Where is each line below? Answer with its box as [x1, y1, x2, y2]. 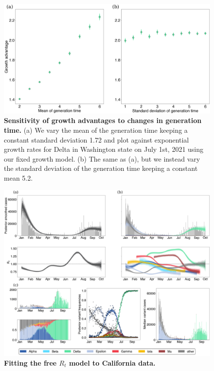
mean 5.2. [4, 172, 33, 183]
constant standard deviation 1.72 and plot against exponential [4, 134, 189, 144]
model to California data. [69, 357, 156, 368]
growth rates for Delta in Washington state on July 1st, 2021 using [4, 144, 204, 154]
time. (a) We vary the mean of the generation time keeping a [4, 125, 188, 135]
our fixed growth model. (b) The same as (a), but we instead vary [4, 153, 200, 164]
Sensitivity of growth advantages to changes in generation [4, 115, 202, 125]
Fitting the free [4, 357, 57, 368]
